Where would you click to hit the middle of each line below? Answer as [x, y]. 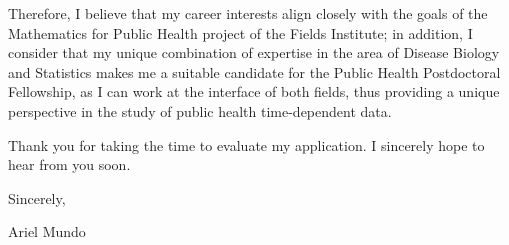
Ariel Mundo [47, 231]
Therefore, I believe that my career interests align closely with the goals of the [248, 13]
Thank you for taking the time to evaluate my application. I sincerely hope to [246, 144]
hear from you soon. [69, 164]
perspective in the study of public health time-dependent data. [200, 110]
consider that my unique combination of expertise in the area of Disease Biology [254, 52]
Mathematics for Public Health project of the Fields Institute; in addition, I [240, 32]
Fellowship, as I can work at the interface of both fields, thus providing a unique [254, 91]
